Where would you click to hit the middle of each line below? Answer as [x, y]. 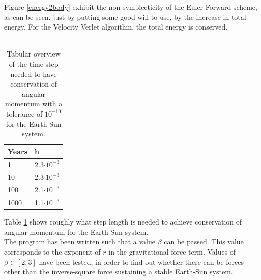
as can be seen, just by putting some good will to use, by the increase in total [125, 17]
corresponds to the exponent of [52, 251]
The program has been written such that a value [80, 242]
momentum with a [34, 104]
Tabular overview [34, 54]
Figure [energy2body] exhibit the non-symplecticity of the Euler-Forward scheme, [131, 7]
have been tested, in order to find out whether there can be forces [141, 261]
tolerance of [24, 113]
